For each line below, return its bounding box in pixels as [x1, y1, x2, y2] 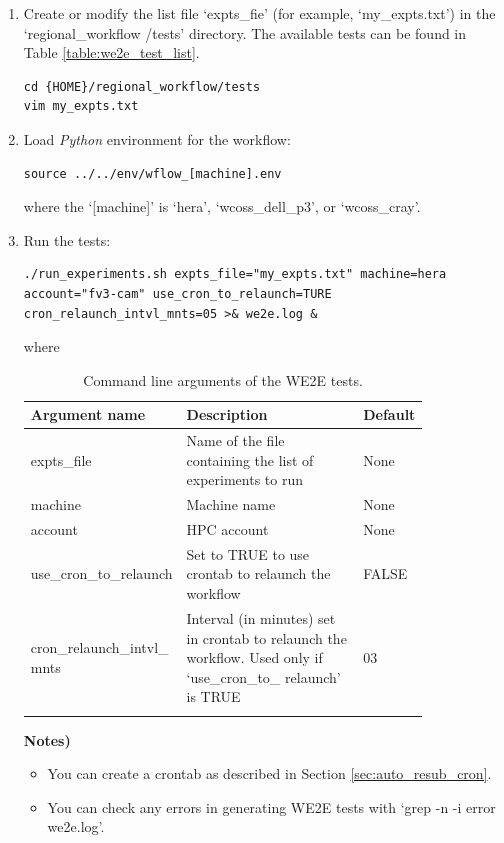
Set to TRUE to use [186, 543, 310, 564]
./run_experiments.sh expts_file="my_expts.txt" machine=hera [23, 267, 447, 282]
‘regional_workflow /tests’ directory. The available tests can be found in [23, 22, 467, 43]
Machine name [186, 494, 276, 515]
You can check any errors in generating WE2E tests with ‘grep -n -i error [47, 796, 496, 817]
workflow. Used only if [186, 647, 323, 668]
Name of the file [186, 430, 285, 451]
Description [186, 404, 268, 425]
